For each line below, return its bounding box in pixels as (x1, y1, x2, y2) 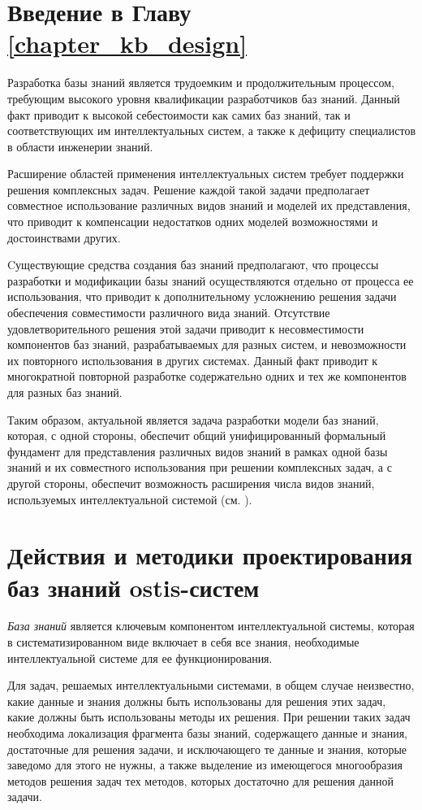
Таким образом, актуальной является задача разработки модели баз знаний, (7, 411, 379, 428)
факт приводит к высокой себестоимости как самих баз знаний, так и (7, 106, 351, 123)
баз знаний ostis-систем (7, 570, 260, 603)
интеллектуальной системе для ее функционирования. (7, 649, 273, 666)
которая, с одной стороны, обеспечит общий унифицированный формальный (7, 427, 386, 444)
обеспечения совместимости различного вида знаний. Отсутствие (7, 304, 330, 321)
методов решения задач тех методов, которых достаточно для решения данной (7, 772, 394, 789)
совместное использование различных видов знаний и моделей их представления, (7, 197, 411, 214)
